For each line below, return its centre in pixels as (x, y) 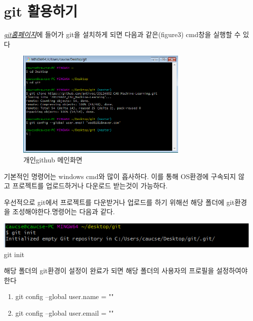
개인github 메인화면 (53, 160)
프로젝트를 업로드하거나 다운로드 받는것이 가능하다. (90, 186)
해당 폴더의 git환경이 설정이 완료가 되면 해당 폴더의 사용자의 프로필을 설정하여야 (126, 271)
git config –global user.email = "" (64, 312)
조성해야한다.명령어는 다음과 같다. (63, 211)
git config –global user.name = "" (64, 296)
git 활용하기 (41, 11)
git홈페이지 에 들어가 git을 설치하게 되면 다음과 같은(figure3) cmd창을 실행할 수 (122, 34)
